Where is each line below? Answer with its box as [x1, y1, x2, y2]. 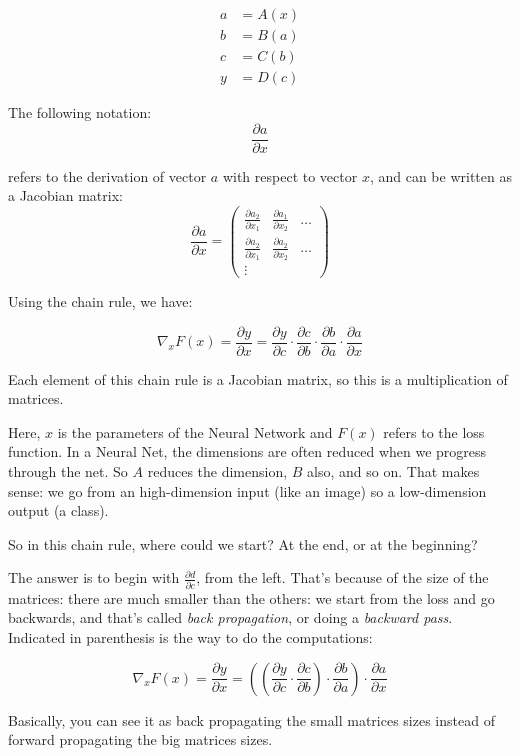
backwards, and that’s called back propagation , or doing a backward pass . [8, 607, 453, 628]
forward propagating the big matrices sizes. [8, 729, 273, 750]
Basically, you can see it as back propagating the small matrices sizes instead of [8, 709, 495, 730]
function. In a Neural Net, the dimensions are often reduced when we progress [8, 441, 487, 462]
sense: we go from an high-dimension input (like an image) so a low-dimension [8, 480, 487, 501]
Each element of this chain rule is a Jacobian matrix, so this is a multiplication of [8, 368, 508, 389]
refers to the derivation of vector [8, 165, 207, 186]
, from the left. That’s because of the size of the [196, 567, 489, 588]
